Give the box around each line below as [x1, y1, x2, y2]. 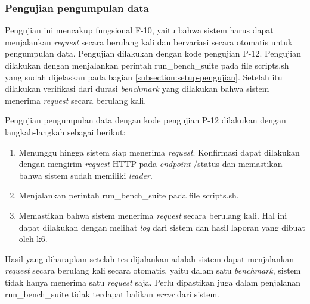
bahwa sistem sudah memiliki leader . [18, 169, 153, 181]
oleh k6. [18, 232, 48, 245]
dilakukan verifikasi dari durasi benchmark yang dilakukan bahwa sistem [5, 82, 269, 95]
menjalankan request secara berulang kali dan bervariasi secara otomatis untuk [5, 35, 293, 48]
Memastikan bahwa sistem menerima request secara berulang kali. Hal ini [18, 209, 287, 221]
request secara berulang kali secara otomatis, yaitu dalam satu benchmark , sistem [5, 264, 301, 277]
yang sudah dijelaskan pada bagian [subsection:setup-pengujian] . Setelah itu [5, 70, 283, 83]
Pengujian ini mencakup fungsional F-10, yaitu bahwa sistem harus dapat [5, 24, 274, 36]
